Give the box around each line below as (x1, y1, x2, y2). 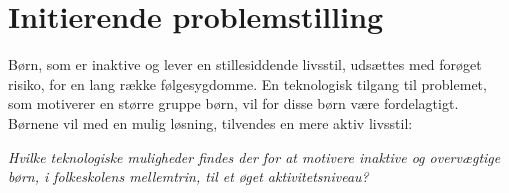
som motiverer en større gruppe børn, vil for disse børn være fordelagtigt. (8, 93, 459, 114)
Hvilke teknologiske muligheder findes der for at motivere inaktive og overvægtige (8, 146, 501, 167)
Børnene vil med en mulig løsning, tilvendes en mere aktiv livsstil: (8, 112, 413, 133)
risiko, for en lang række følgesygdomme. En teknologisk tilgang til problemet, (8, 73, 487, 94)
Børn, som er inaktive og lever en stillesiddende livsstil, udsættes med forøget (8, 54, 482, 75)
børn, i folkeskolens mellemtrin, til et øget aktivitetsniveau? (8, 166, 369, 187)
